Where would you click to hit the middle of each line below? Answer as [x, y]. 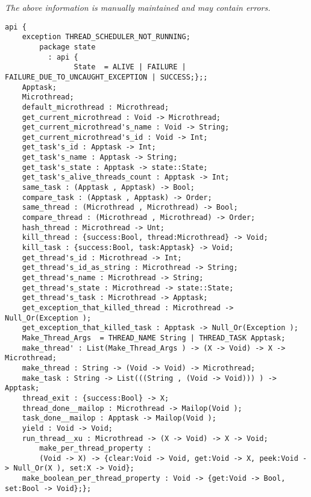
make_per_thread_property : [96, 449]
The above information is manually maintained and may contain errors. [138, 7]
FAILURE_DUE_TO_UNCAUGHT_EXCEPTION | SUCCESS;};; [106, 77]
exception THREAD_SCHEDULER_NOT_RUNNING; [106, 37]
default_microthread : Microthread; [96, 107]
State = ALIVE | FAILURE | [130, 67]
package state [68, 47]
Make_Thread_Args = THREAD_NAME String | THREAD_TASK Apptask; [154, 338]
